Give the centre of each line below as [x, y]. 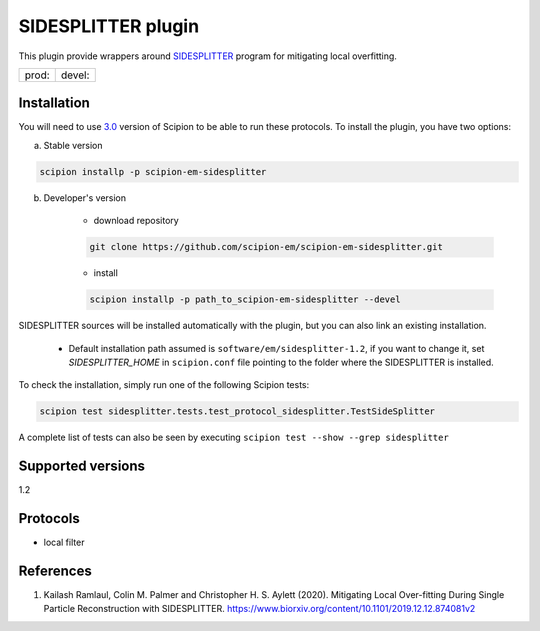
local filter [64, 542]
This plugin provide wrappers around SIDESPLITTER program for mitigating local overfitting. [207, 56]
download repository [136, 221]
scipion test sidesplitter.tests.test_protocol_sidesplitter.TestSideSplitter [237, 411]
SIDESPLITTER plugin [109, 26]
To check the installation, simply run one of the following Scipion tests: [164, 385]
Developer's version [85, 197]
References [55, 570]
